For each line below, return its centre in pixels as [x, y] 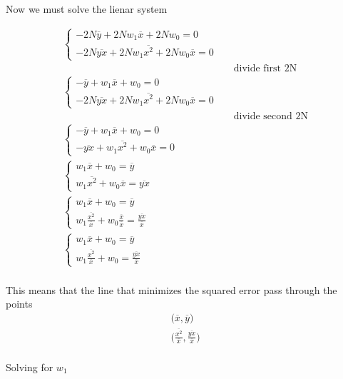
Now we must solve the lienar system [87, 9]
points [19, 304]
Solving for [30, 367]
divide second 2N [271, 117]
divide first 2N [265, 69]
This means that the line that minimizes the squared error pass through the [171, 289]
